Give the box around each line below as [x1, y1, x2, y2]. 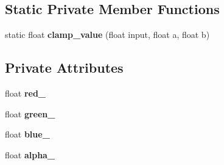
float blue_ [5, 128, 50, 141]
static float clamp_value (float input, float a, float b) [5, 28, 210, 41]
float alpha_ [5, 148, 55, 161]
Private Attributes [5, 58, 124, 77]
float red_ [5, 87, 46, 99]
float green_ [5, 107, 55, 120]
